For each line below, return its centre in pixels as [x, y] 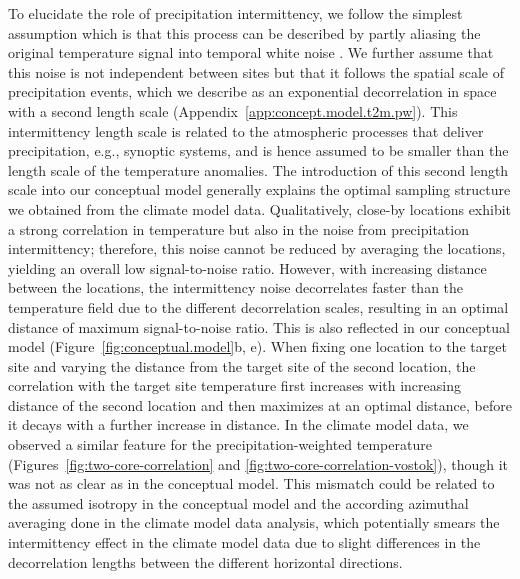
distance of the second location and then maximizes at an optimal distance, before [260, 404]
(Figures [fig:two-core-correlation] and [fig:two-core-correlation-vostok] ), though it [258, 463]
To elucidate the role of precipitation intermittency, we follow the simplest [235, 13]
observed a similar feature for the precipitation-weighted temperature [220, 444]
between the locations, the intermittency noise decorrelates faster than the [236, 287]
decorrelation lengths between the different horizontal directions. [205, 561]
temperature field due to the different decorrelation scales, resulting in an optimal [258, 306]
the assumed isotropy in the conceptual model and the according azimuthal [238, 502]
